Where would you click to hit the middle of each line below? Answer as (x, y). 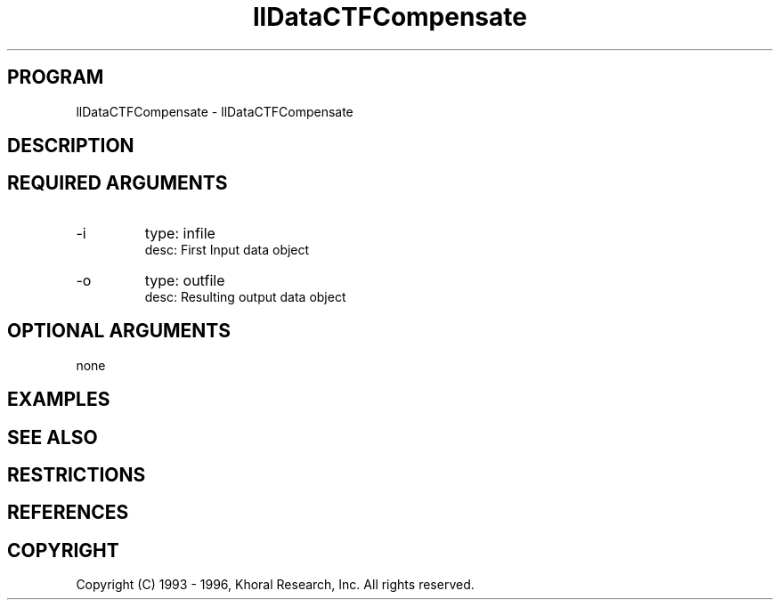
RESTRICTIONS (77, 474)
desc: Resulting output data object (245, 296)
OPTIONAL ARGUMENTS (119, 331)
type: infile (180, 233)
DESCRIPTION (71, 146)
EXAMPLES (59, 400)
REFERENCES (68, 513)
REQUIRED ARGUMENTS (118, 183)
